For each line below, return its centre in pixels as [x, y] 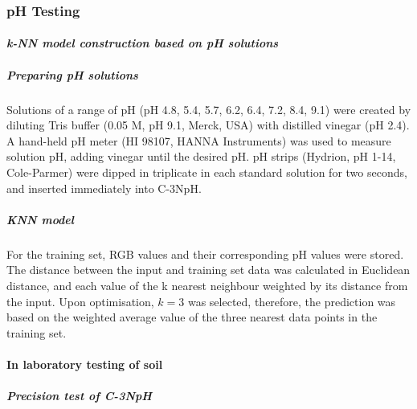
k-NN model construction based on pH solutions [143, 43]
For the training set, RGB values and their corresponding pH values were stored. [205, 254]
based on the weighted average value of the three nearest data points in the [192, 317]
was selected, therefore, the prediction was [292, 301]
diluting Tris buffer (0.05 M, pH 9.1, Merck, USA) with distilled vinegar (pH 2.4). [208, 125]
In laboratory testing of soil [85, 364]
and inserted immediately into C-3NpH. [104, 188]
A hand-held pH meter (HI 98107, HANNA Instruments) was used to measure [199, 140]
